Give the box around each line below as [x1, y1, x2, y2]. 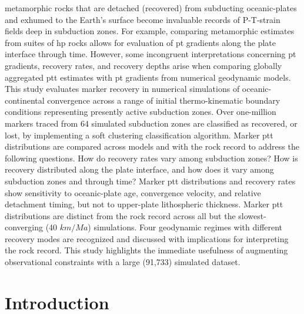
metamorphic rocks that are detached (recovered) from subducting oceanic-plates [5, 2, 297, 14]
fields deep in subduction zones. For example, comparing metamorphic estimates [5, 25, 295, 37]
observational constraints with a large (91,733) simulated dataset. [5, 256, 240, 268]
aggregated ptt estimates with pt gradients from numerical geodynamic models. [5, 71, 291, 83]
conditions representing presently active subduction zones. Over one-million [5, 105, 276, 118]
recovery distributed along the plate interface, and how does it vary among [5, 163, 274, 176]
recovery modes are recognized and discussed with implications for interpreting [5, 232, 289, 244]
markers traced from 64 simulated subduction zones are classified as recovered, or [5, 117, 298, 129]
